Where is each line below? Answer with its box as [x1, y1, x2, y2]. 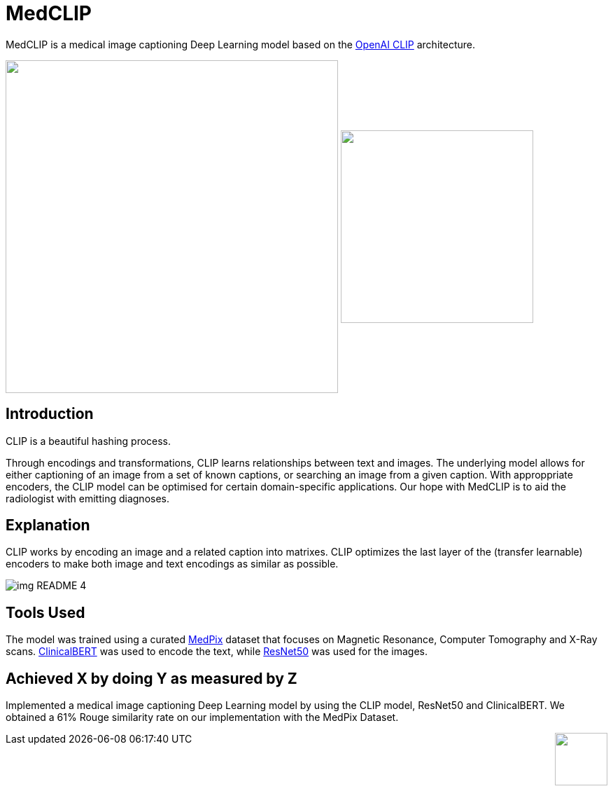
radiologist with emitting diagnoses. [6, 492, 170, 504]
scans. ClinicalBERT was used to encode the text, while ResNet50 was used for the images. [6, 645, 428, 658]
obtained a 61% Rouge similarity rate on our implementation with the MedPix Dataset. [6, 711, 399, 724]
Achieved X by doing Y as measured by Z [6, 669, 297, 687]
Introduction [6, 405, 94, 423]
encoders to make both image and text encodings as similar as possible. [6, 558, 339, 570]
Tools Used [6, 603, 85, 621]
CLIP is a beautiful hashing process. [6, 434, 171, 447]
